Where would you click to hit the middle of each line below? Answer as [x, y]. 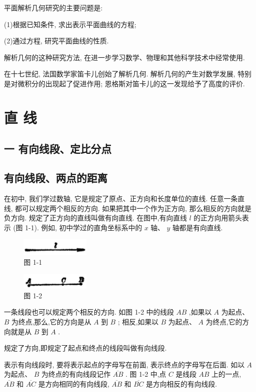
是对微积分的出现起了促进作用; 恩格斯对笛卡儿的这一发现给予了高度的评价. [125, 83]
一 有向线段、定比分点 [58, 149]
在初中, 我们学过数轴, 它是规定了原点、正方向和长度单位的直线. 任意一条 [121, 198]
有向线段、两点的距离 [56, 178]
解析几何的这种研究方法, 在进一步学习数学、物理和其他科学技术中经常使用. [125, 57]
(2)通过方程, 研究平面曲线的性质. [56, 41]
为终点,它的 [224, 321]
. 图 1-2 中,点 [146, 374]
